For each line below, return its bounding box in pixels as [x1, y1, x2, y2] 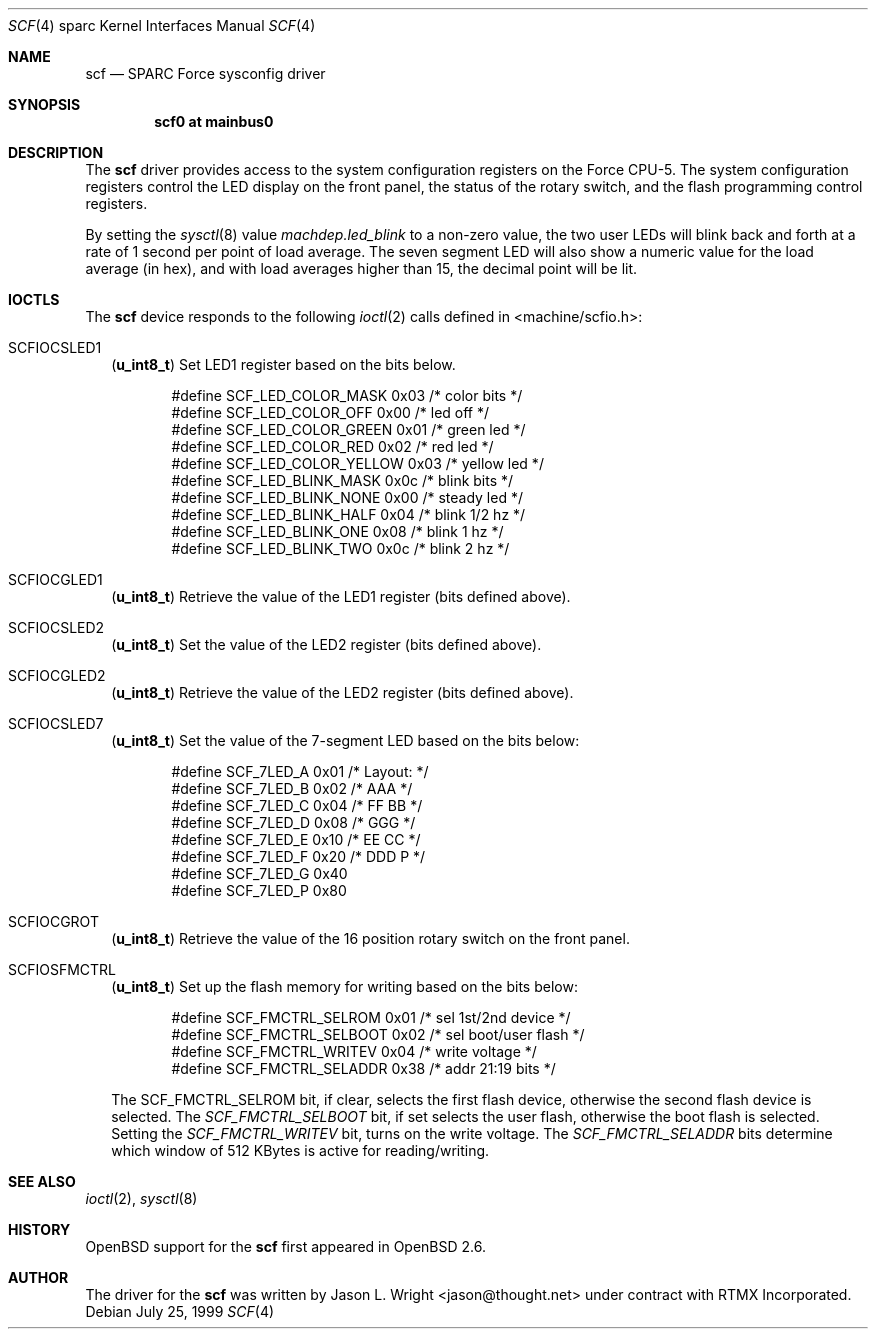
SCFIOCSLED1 [8, 339, 102, 356]
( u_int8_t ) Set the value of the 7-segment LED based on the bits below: [111, 732, 580, 749]
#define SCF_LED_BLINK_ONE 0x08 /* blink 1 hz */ [171, 523, 504, 540]
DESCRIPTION [8, 144, 104, 161]
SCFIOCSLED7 [8, 715, 104, 732]
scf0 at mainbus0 [154, 113, 274, 130]
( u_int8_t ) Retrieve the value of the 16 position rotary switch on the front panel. [111, 930, 630, 947]
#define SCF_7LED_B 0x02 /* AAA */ [171, 780, 413, 797]
